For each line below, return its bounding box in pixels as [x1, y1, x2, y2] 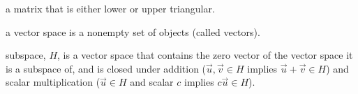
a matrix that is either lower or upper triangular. [6, 1, 215, 15]
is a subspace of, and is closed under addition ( [6, 61, 207, 75]
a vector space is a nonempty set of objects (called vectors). [6, 24, 260, 39]
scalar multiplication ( [6, 75, 100, 89]
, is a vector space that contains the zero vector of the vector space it [57, 48, 353, 62]
